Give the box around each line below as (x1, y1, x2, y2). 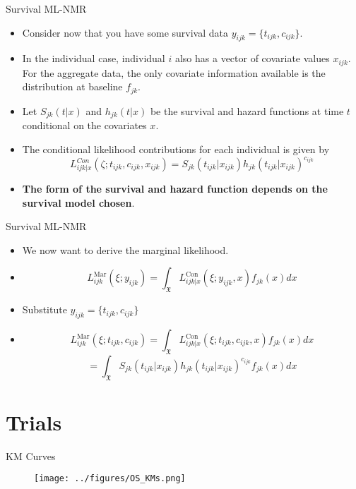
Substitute (22, 302, 67, 317)
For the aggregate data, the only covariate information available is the (22, 65, 326, 80)
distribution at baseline (22, 79, 123, 94)
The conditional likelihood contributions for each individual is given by (22, 141, 330, 156)
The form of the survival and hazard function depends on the (22, 181, 328, 196)
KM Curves (6, 448, 56, 463)
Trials (6, 407, 62, 436)
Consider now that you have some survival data (22, 25, 228, 40)
